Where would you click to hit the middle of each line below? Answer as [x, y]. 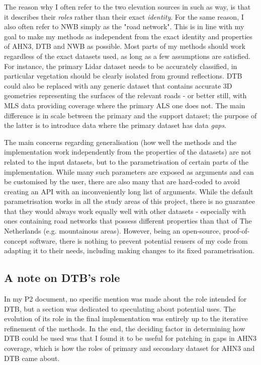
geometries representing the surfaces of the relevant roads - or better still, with [125, 95]
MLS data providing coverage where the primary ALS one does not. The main [125, 105]
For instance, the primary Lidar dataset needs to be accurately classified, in [121, 66]
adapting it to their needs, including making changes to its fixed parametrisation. [129, 250]
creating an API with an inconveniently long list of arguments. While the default [129, 191]
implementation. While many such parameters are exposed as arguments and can [129, 171]
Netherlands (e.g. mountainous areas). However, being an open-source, [112, 231]
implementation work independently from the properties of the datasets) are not [128, 152]
